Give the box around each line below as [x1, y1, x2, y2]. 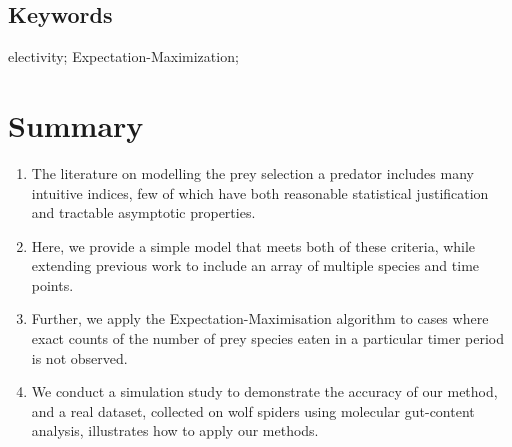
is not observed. [31, 347, 128, 368]
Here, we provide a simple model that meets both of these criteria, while [31, 235, 476, 256]
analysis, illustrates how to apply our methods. [31, 420, 319, 441]
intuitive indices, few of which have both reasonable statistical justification [31, 182, 489, 203]
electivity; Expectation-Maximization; [8, 46, 239, 67]
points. [31, 274, 74, 295]
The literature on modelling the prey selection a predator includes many [31, 162, 474, 183]
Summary [8, 104, 144, 145]
